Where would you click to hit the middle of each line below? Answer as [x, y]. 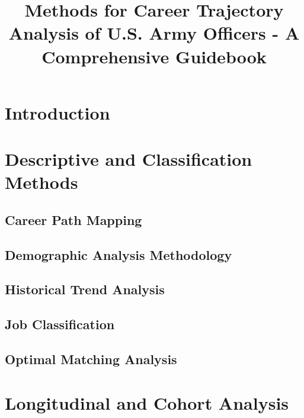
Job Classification [60, 324]
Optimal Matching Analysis [91, 359]
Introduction [57, 112]
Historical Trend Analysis [85, 289]
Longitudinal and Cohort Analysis [147, 402]
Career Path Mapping [73, 219]
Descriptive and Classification [129, 159]
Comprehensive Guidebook [154, 56]
